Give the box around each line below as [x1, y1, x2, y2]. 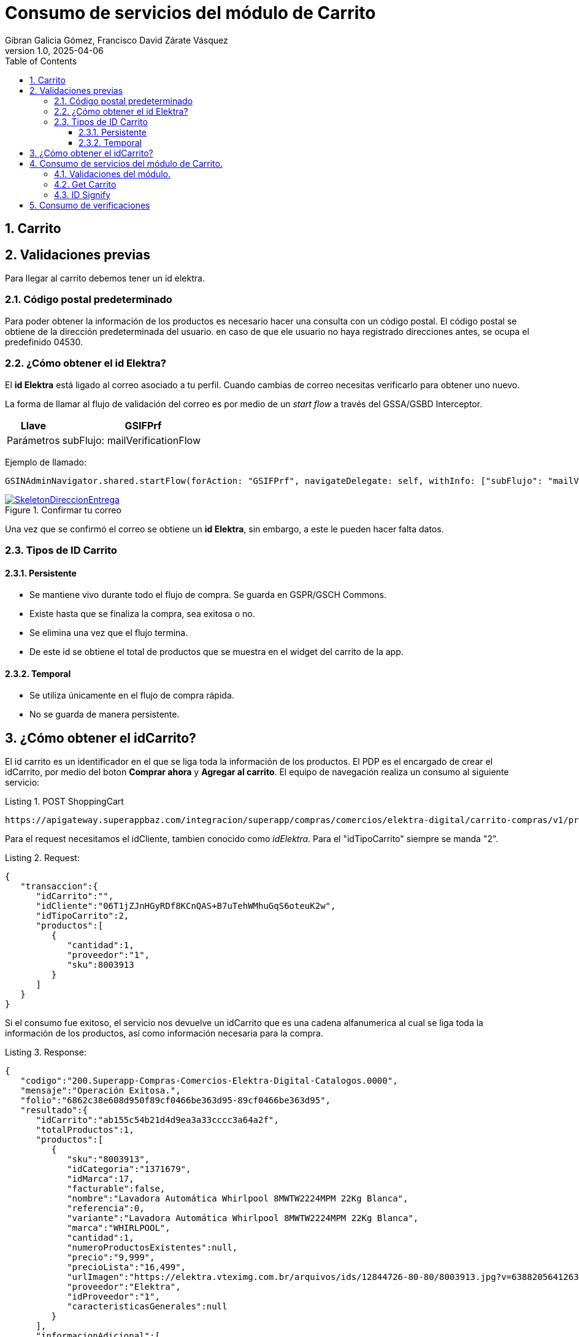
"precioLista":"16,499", [67, 1262, 186, 1273]
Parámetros [7, 434, 60, 446]
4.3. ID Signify [54, 189, 111, 200]
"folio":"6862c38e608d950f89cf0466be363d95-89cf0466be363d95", [20, 1095, 331, 1106]
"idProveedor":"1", [67, 1292, 160, 1302]
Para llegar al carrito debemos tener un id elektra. [5, 273, 205, 284]
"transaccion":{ [20, 881, 98, 892]
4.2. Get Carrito [54, 178, 117, 190]
